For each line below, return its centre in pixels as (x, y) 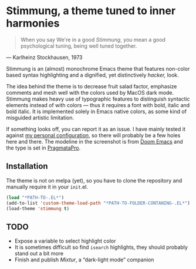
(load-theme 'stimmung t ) (38, 208)
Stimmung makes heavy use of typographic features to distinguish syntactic (98, 99)
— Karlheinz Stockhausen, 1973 (45, 57)
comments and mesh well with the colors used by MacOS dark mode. (90, 92)
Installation (27, 166)
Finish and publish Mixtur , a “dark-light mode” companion (84, 260)
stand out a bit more (39, 254)
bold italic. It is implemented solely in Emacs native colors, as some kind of (96, 111)
